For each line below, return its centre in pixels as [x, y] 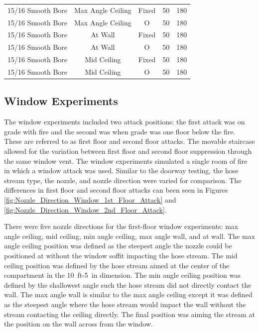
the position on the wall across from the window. [78, 324]
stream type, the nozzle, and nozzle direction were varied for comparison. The [123, 180]
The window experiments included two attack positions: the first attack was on [125, 122]
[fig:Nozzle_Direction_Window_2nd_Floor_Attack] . [85, 209]
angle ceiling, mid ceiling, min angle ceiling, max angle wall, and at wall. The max [129, 236]
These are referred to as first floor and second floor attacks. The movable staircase [129, 141]
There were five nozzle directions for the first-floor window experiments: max [121, 226]
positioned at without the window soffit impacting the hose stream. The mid [121, 255]
